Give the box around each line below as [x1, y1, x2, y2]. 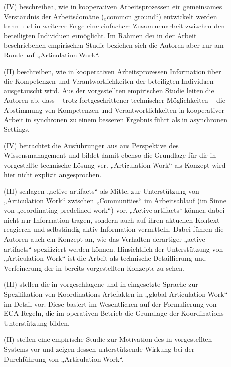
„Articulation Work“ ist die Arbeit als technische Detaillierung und [4, 253, 206, 263]
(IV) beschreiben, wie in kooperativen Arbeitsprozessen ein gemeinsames [4, 1, 222, 11]
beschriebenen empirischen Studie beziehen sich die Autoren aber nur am [4, 40, 224, 50]
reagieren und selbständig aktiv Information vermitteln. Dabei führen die [4, 224, 224, 234]
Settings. [4, 124, 30, 134]
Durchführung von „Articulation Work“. [4, 353, 124, 364]
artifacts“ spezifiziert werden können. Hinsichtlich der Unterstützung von [4, 243, 223, 254]
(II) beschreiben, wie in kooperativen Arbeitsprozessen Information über [4, 66, 221, 76]
